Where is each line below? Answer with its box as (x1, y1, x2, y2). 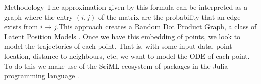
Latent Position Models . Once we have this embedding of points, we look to (4, 31, 241, 41)
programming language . (4, 70, 79, 81)
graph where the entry (4, 11, 73, 22)
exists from (4, 21, 38, 32)
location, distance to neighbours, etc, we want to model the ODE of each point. (4, 50, 250, 61)
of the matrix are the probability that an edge (98, 11, 241, 22)
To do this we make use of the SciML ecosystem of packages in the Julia (4, 60, 228, 71)
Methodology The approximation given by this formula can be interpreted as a (4, 2, 248, 12)
